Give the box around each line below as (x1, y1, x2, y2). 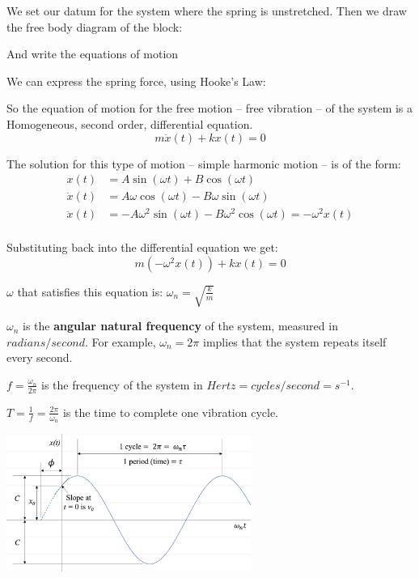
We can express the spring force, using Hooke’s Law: (6, 72, 266, 89)
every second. (6, 349, 73, 366)
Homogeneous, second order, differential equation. (6, 115, 253, 132)
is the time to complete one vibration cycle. (62, 403, 278, 420)
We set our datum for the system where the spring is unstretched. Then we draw (6, 2, 407, 19)
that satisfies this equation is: (17, 283, 163, 300)
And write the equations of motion (6, 45, 179, 62)
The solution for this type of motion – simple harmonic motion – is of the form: (6, 155, 401, 172)
